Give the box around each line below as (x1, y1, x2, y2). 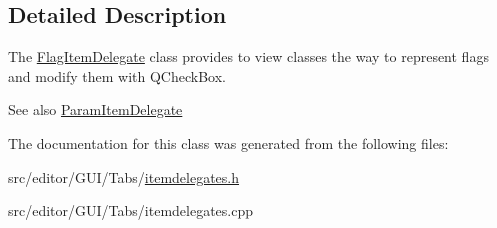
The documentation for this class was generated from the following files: (8, 132, 449, 153)
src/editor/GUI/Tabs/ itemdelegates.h (8, 166, 240, 187)
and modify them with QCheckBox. (8, 65, 226, 86)
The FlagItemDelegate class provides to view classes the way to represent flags (8, 46, 489, 67)
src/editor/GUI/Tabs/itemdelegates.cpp (8, 200, 254, 221)
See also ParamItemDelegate (8, 99, 183, 120)
